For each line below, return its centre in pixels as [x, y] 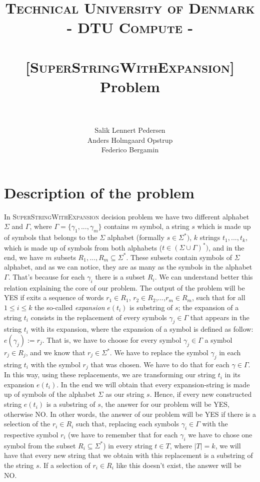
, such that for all [218, 297]
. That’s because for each [46, 277]
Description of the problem [99, 192]
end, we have [24, 257]
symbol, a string [165, 226]
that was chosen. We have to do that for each [160, 364]
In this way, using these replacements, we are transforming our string [110, 375]
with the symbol [55, 364]
